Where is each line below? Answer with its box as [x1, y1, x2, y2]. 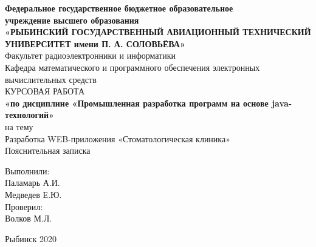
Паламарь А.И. [5, 176, 60, 189]
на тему [5, 120, 33, 133]
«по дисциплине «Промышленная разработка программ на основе [5, 96, 269, 109]
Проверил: [5, 200, 43, 212]
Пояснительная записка [5, 144, 91, 157]
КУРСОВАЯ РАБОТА [5, 85, 85, 97]
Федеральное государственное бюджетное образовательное [5, 2, 233, 14]
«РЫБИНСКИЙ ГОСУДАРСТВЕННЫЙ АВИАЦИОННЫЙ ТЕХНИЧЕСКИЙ [5, 25, 311, 38]
